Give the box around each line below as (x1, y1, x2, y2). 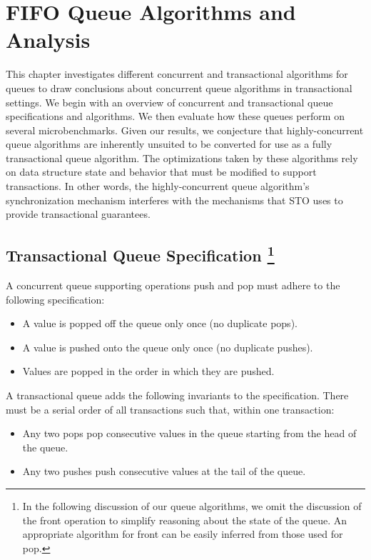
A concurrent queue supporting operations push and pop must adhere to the (6, 278, 340, 293)
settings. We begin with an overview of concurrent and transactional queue (6, 94, 333, 109)
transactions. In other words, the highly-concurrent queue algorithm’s (6, 179, 310, 194)
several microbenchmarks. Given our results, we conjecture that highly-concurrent (6, 122, 364, 137)
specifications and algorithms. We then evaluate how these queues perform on (6, 109, 345, 124)
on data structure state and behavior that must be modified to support (6, 164, 317, 179)
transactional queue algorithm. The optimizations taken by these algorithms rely (6, 150, 358, 165)
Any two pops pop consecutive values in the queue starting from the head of (22, 426, 357, 441)
